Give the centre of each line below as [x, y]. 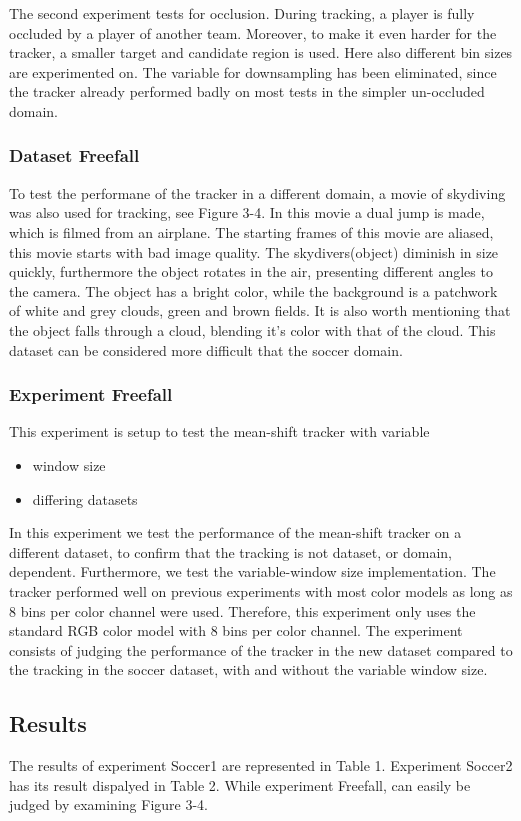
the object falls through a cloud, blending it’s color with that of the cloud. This [252, 329]
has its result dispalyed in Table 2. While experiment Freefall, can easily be [240, 784]
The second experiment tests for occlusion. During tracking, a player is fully [242, 13]
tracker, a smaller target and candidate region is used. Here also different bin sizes [261, 52]
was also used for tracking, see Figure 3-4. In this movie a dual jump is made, [247, 212]
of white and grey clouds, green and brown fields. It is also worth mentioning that [260, 310]
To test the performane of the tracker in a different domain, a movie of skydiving [257, 192]
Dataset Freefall [74, 155]
